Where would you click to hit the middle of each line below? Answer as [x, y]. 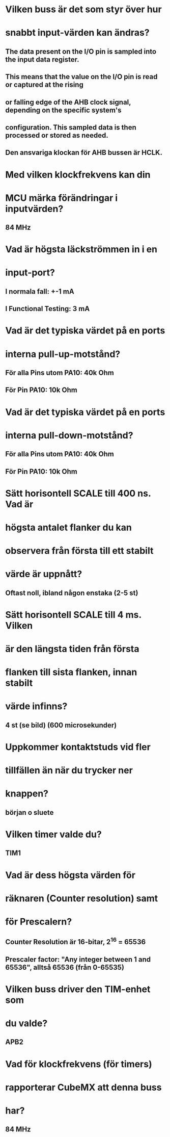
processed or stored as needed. [57, 135]
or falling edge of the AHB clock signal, [68, 102]
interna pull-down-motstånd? [69, 435]
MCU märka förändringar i [62, 198]
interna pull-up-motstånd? [63, 354]
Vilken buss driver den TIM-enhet [78, 989]
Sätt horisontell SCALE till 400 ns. [78, 493]
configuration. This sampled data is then [71, 127]
